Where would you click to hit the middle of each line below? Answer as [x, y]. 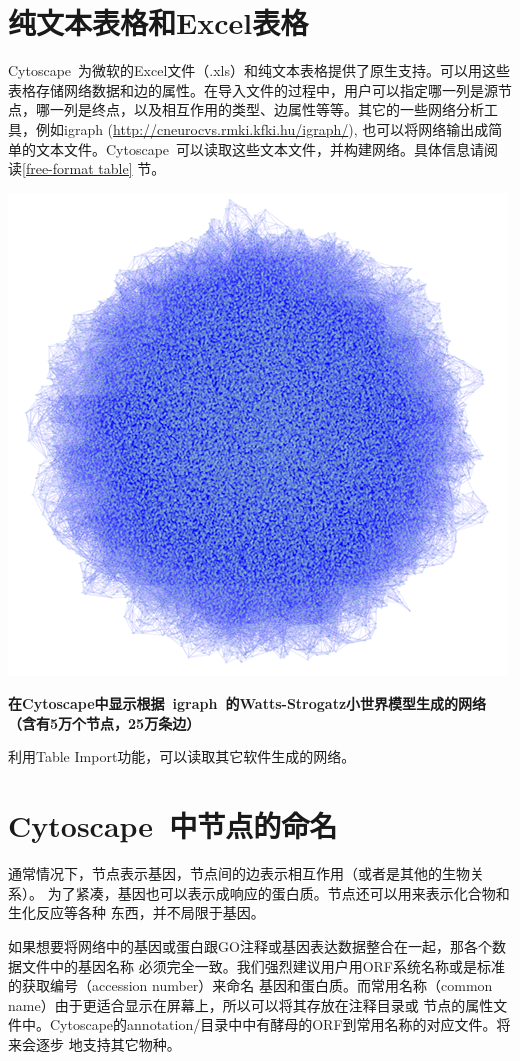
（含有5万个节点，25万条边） [104, 722]
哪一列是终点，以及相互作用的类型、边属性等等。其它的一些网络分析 [259, 109]
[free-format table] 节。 [94, 168]
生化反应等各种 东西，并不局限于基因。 [136, 912]
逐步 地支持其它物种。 [108, 1043]
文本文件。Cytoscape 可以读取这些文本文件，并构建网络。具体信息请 [260, 148]
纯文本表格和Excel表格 [158, 22]
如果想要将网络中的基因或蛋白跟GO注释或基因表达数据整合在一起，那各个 [250, 945]
